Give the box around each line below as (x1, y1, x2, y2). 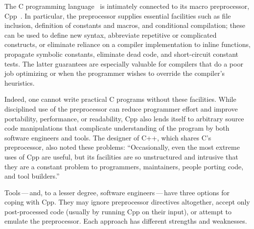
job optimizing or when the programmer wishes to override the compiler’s (4, 68, 225, 78)
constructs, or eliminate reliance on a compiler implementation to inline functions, (4, 39, 251, 49)
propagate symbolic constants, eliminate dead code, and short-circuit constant (4, 48, 239, 59)
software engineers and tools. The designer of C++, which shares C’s (4, 132, 211, 142)
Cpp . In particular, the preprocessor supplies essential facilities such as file (4, 10, 231, 21)
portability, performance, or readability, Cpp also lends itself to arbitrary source (4, 113, 244, 123)
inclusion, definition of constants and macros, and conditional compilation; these (4, 20, 246, 30)
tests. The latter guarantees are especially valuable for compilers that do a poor (4, 58, 243, 69)
